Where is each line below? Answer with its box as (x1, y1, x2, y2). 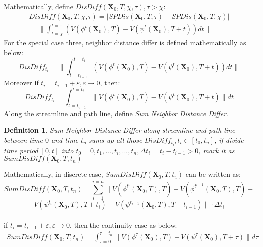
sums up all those (88, 134, 142, 145)
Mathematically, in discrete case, (4, 169, 103, 179)
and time (51, 134, 79, 145)
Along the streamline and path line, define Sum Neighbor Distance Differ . (4, 108, 228, 118)
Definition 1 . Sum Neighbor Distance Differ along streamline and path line (4, 125, 235, 135)
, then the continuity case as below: (70, 219, 177, 230)
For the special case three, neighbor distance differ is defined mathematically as (4, 37, 246, 47)
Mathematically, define (4, 1, 73, 11)
